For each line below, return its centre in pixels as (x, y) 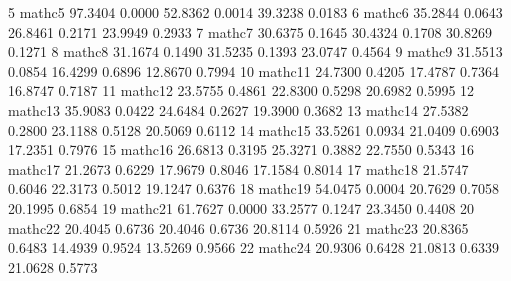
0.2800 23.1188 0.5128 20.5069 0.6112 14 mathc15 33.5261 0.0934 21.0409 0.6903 (253, 129)
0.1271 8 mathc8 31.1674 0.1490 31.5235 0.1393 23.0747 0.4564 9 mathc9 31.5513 (255, 51)
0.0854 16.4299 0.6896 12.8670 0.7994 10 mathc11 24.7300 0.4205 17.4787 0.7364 (253, 70)
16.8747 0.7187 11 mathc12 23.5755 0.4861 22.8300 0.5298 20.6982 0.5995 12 (241, 90)
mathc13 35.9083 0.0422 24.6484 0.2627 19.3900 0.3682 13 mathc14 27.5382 (238, 109)
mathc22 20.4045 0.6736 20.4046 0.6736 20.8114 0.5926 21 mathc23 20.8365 (238, 227)
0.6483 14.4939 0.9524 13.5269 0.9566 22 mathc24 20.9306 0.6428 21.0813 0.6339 (253, 247)
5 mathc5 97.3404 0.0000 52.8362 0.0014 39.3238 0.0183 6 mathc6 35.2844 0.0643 (255, 12)
